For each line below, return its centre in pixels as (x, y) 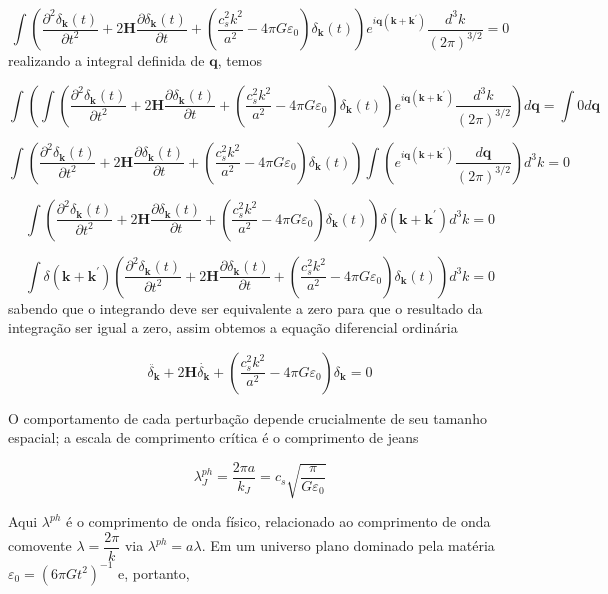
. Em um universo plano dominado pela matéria (348, 545)
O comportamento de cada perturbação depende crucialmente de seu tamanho (247, 417)
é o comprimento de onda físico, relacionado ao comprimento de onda (278, 521)
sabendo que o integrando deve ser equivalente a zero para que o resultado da (245, 307)
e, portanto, (154, 572)
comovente (40, 545)
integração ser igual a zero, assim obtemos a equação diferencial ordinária (233, 327)
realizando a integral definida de (106, 60)
